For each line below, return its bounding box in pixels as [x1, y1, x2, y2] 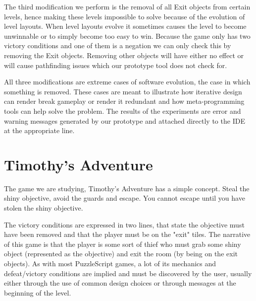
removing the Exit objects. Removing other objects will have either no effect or [4, 50, 244, 60]
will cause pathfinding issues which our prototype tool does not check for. [4, 60, 227, 70]
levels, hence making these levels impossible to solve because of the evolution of [4, 11, 245, 21]
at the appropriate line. [4, 125, 75, 136]
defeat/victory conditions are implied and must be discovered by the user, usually [4, 268, 252, 278]
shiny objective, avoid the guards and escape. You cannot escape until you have [4, 193, 245, 203]
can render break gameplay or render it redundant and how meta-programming [4, 96, 245, 106]
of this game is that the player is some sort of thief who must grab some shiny [4, 238, 241, 249]
